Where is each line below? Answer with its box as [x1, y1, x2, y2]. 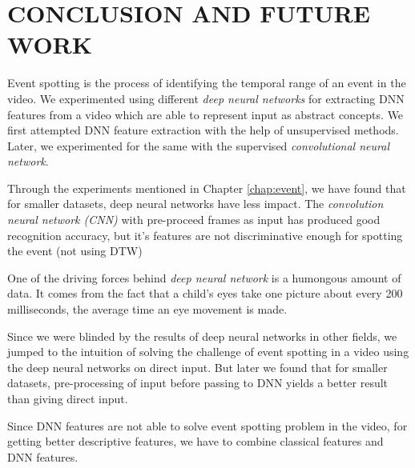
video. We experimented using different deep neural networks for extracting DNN [7, 90, 405, 106]
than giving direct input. [7, 390, 128, 406]
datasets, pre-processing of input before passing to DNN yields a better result [7, 374, 389, 391]
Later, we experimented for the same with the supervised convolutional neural [7, 137, 389, 154]
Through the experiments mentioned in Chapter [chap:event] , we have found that [7, 179, 406, 196]
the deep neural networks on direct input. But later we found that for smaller [7, 358, 388, 375]
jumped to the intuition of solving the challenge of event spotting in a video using [7, 343, 409, 360]
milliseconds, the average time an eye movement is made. [7, 301, 288, 318]
